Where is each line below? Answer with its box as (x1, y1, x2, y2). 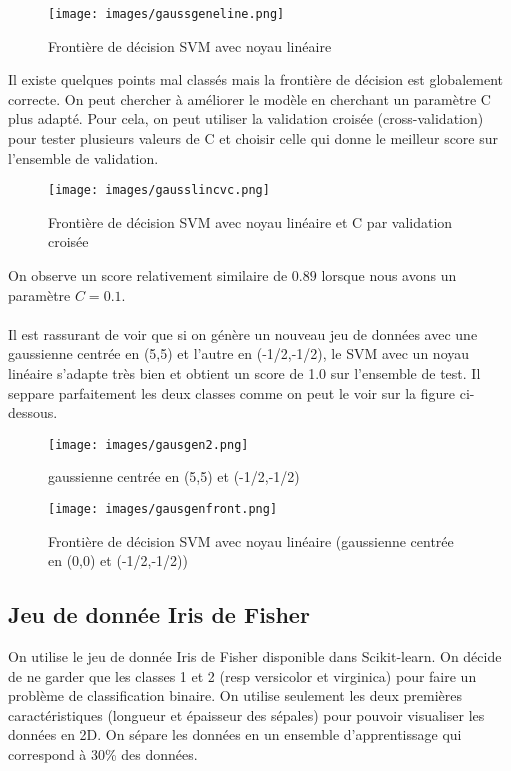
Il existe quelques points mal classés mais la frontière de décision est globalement (8, 69, 503, 90)
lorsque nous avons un (321, 265, 457, 286)
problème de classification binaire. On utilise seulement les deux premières (8, 685, 463, 706)
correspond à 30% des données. (8, 744, 198, 765)
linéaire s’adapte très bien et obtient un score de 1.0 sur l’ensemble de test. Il (8, 363, 481, 384)
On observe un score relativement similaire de (8, 265, 288, 286)
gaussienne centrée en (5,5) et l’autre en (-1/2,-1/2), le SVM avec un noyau (8, 343, 470, 364)
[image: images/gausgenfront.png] (48, 502, 278, 517)
